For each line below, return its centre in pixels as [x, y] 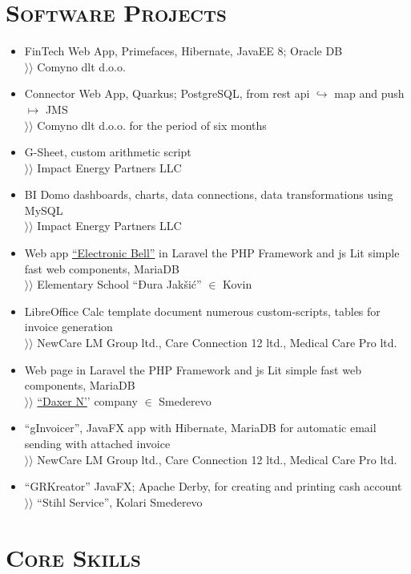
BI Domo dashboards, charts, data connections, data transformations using [209, 194]
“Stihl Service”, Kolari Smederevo [120, 501]
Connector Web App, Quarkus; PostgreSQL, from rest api [167, 93]
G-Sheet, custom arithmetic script [108, 152]
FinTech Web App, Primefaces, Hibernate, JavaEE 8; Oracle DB [183, 51]
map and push [369, 93]
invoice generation [68, 327]
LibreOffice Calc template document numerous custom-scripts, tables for [202, 311]
